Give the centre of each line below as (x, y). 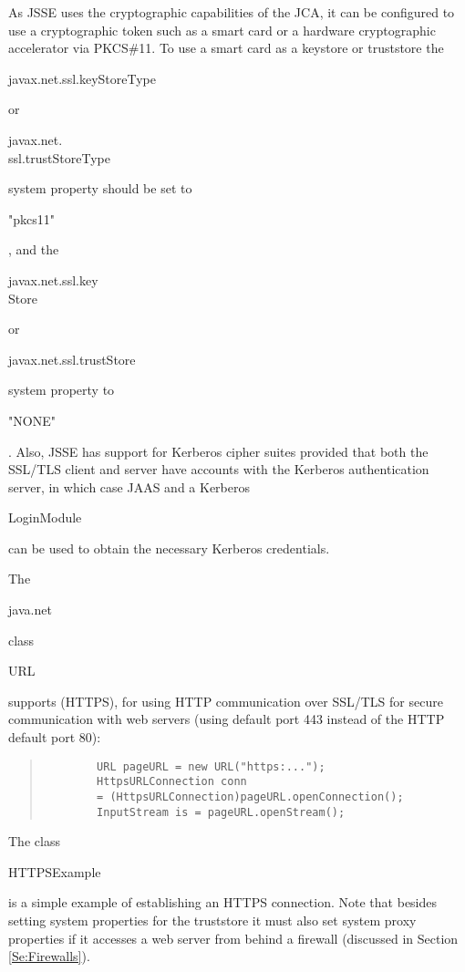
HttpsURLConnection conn (172, 782)
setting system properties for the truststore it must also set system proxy (212, 920)
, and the (34, 249)
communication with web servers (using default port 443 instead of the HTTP (227, 719)
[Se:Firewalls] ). (49, 956)
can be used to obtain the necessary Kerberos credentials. (169, 548)
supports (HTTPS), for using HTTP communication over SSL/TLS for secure (226, 701)
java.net (30, 610)
